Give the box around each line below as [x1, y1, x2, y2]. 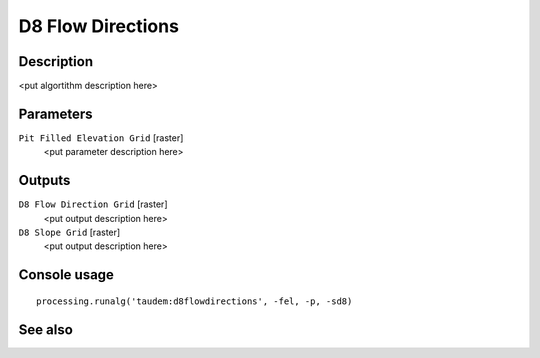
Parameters [18, 105, 93, 122]
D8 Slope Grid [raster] [18, 226, 121, 239]
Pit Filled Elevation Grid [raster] [18, 131, 184, 144]
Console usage [18, 266, 115, 284]
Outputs [18, 172, 71, 189]
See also [18, 321, 74, 338]
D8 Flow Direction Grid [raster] [18, 198, 168, 210]
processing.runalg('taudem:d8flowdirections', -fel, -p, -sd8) [36, 295, 353, 307]
